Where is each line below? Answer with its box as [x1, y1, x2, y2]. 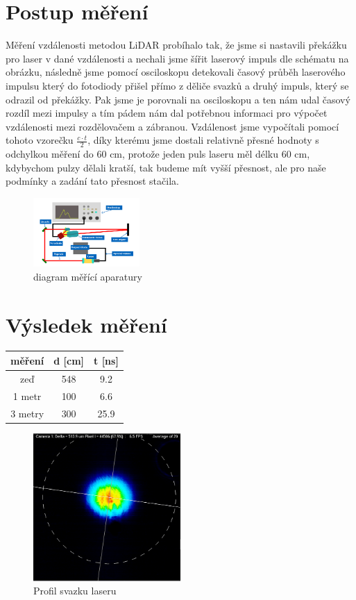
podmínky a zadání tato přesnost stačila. [6, 174, 179, 188]
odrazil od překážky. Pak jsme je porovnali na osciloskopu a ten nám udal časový [6, 92, 350, 106]
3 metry [10, 406, 44, 420]
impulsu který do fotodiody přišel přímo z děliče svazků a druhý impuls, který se [6, 78, 349, 92]
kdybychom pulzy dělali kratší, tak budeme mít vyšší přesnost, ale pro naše [6, 160, 326, 174]
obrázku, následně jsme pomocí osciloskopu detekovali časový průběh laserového [6, 65, 346, 79]
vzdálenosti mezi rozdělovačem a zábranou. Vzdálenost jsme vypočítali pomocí [6, 119, 339, 133]
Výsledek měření [6, 310, 167, 338]
